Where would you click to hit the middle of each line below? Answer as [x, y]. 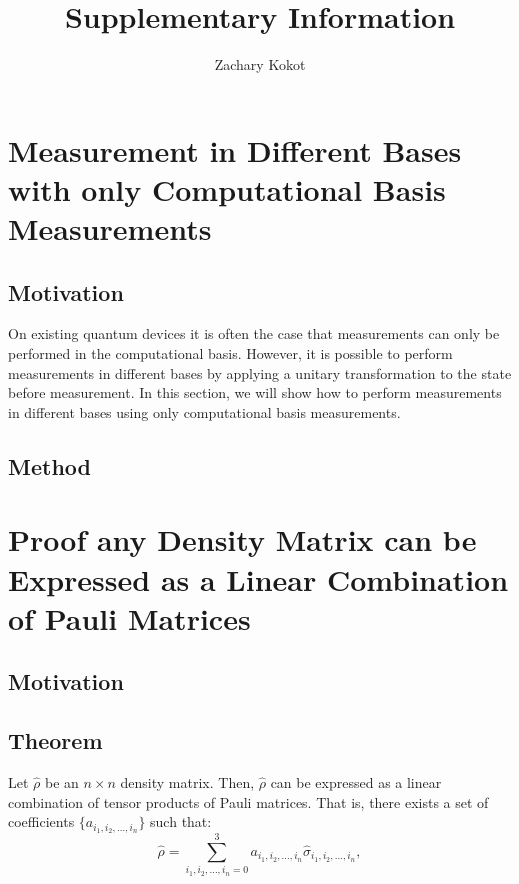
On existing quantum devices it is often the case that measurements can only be [254, 333]
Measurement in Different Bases [235, 149]
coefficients [41, 821]
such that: [181, 821]
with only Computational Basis [227, 188]
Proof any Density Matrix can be [242, 539]
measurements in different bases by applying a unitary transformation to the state [260, 372]
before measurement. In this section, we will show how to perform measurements [255, 392]
